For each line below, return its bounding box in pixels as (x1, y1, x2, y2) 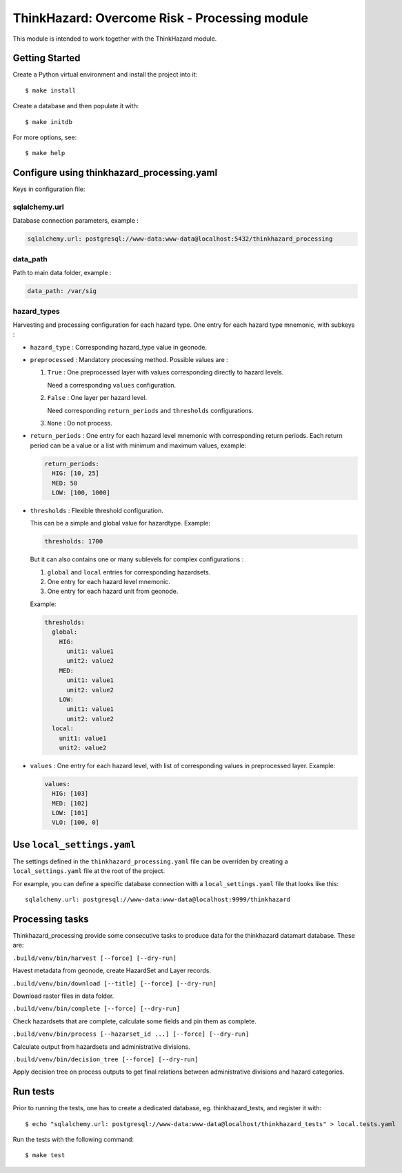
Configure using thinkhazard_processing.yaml (12, 167, 218, 179)
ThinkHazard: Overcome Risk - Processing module (12, 10, 309, 26)
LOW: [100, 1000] (52, 488, 110, 497)
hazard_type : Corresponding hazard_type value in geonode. (30, 343, 208, 351)
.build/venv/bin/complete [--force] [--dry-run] (12, 1005, 181, 1013)
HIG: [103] (52, 790, 89, 798)
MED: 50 (52, 479, 78, 487)
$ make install (25, 86, 77, 94)
